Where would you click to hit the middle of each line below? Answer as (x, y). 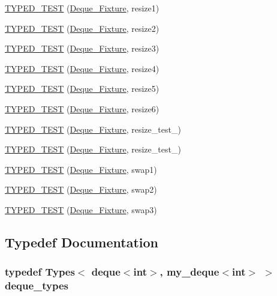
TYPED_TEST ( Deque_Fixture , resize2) (82, 28)
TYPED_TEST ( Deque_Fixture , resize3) (82, 48)
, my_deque (189, 272)
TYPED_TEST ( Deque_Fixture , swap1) (81, 169)
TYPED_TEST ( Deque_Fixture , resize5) (82, 89)
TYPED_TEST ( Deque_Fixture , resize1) (82, 8)
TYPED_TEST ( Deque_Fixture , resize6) (82, 108)
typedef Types (40, 272)
